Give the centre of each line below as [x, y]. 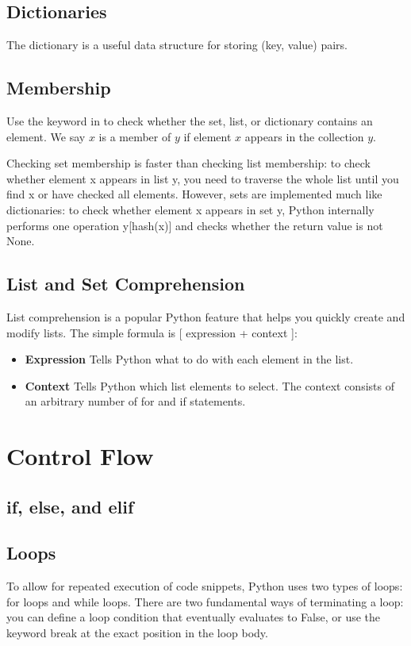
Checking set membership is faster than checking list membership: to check [189, 163]
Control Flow [80, 456]
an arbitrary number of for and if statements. [135, 401]
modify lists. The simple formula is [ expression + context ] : [152, 332]
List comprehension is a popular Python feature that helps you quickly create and [206, 316]
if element [207, 136]
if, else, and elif [70, 506]
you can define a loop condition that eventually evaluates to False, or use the [194, 617]
